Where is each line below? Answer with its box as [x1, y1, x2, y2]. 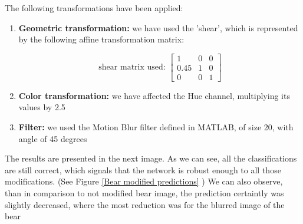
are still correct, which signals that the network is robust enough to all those [5, 163, 281, 176]
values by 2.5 [18, 101, 65, 113]
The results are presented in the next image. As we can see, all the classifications [5, 152, 297, 164]
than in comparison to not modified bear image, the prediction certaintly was [5, 186, 284, 199]
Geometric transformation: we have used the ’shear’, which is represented [18, 21, 298, 34]
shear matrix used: [98, 63, 166, 72]
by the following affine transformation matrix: [18, 33, 185, 45]
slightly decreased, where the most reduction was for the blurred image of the [5, 198, 285, 210]
